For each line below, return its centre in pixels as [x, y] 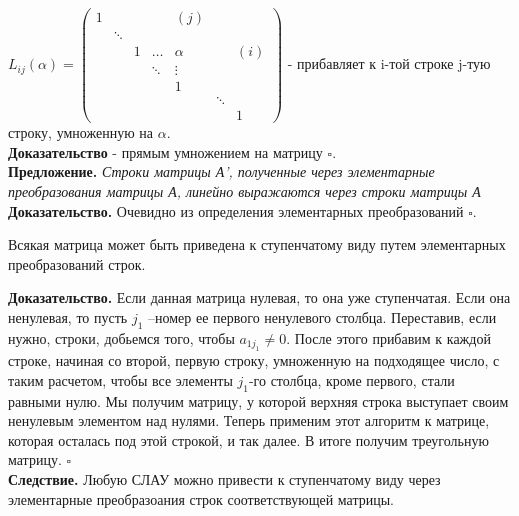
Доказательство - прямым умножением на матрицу [165, 151]
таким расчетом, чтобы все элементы [120, 379]
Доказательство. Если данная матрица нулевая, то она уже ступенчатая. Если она [259, 297]
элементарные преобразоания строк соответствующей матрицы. [201, 498]
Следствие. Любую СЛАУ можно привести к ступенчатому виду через [224, 479]
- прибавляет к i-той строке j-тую [389, 63]
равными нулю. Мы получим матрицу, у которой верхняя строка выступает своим [258, 400]
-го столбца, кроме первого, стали [351, 379]
